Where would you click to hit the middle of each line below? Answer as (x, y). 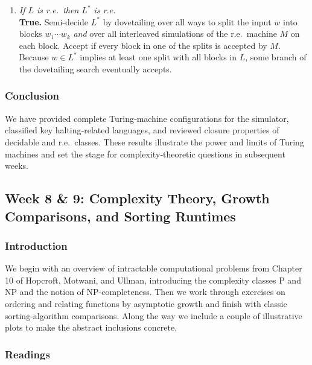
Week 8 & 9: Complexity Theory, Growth (137, 198)
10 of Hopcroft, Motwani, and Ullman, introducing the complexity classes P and (153, 280)
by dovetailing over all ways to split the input (187, 21)
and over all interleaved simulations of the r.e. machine (175, 33)
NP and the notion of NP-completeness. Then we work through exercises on (145, 292)
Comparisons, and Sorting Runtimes (120, 216)
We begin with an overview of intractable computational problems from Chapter (154, 268)
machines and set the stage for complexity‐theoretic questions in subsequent (145, 154)
